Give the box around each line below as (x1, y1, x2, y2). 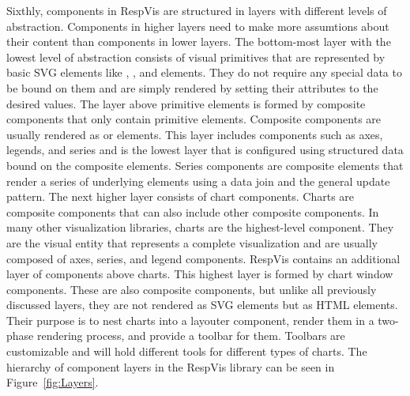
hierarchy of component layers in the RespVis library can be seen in (6, 358, 335, 375)
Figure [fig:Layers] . (6, 374, 99, 390)
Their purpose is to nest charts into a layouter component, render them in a (6, 311, 374, 328)
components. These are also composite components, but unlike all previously (6, 281, 377, 297)
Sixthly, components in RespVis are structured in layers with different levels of (6, 2, 387, 18)
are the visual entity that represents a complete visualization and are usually (6, 234, 378, 251)
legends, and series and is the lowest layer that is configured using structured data (6, 141, 404, 158)
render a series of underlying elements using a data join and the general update (6, 172, 390, 189)
